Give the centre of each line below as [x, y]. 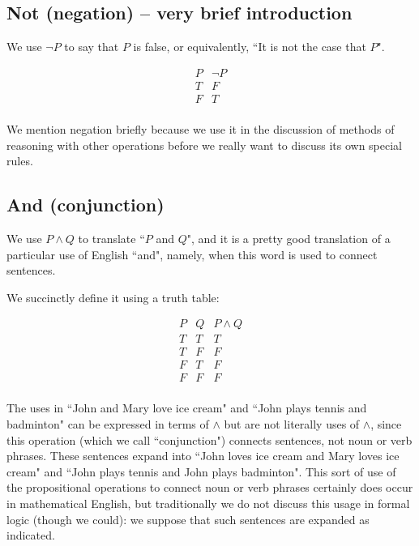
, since [386, 424]
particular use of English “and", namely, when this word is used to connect [192, 254]
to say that [92, 47]
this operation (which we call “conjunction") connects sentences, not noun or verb [209, 439]
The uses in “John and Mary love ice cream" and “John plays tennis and [187, 408]
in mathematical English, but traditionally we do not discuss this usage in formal [208, 503]
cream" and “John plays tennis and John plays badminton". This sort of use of [201, 471]
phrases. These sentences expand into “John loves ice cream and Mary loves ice [203, 456]
